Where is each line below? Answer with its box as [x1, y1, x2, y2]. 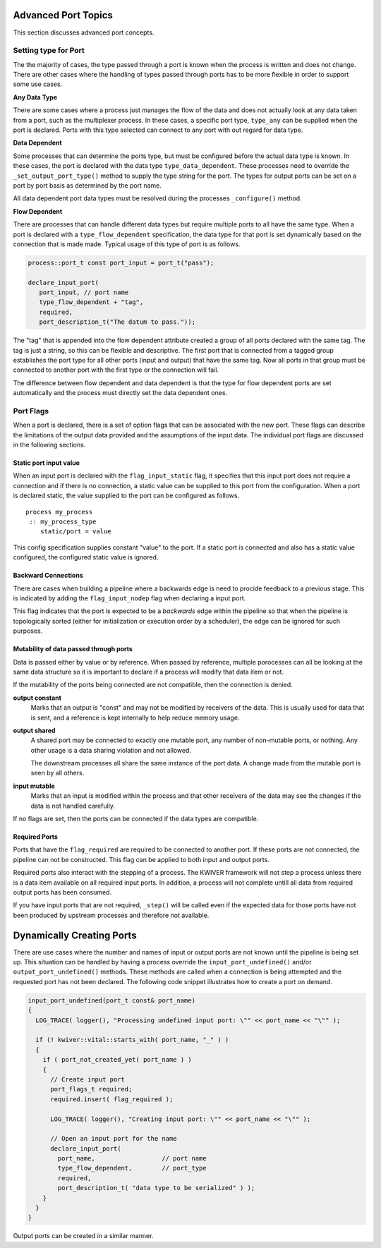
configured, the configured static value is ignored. [13, 553, 159, 562]
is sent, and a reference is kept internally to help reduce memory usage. [30, 713, 240, 722]
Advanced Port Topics [13, 9, 113, 21]
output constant [13, 693, 61, 702]
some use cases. [13, 80, 63, 88]
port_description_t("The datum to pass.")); [39, 318, 195, 326]
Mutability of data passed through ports [13, 645, 133, 653]
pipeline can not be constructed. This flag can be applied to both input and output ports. [13, 855, 270, 864]
